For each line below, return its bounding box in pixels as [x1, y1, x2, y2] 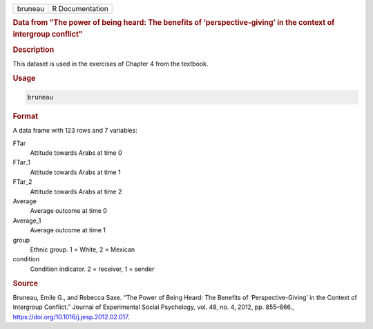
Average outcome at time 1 [30, 226, 106, 234]
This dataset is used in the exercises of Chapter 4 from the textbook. [12, 59, 209, 68]
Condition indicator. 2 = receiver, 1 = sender [30, 265, 155, 273]
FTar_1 [12, 158, 30, 167]
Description [12, 45, 55, 55]
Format [12, 111, 38, 121]
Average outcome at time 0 [30, 207, 107, 215]
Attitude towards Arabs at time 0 [30, 149, 122, 157]
